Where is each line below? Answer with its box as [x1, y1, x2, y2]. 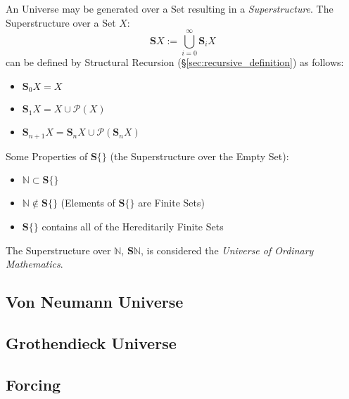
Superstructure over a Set [6, 15, 116, 30]
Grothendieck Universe [6, 332, 177, 353]
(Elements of [61, 195, 115, 210]
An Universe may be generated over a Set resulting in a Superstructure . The [6, 1, 334, 15]
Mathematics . [6, 256, 63, 271]
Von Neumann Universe [6, 291, 184, 313]
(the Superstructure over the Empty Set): [110, 148, 289, 163]
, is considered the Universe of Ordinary [140, 242, 314, 257]
